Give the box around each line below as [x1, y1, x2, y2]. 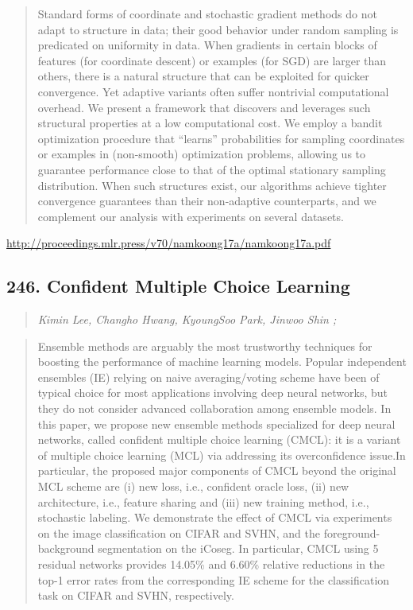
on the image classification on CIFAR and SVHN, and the [37, 524, 321, 541]
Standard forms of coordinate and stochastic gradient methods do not [37, 6, 377, 21]
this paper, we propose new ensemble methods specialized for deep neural [37, 415, 396, 432]
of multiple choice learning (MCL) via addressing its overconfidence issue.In [37, 446, 406, 463]
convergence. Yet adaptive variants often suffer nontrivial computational [37, 83, 389, 99]
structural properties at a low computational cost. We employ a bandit [37, 115, 383, 131]
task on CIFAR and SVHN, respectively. [37, 587, 234, 604]
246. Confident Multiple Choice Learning [6, 274, 350, 298]
